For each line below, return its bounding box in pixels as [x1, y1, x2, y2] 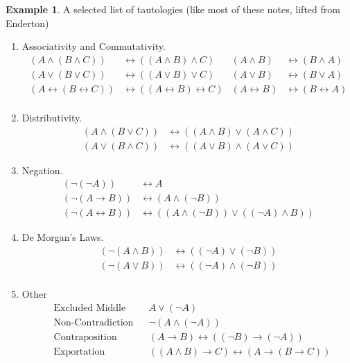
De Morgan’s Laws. [21, 230, 104, 244]
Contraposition [53, 332, 117, 342]
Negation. [21, 162, 63, 177]
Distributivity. [21, 110, 82, 124]
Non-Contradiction [53, 317, 134, 328]
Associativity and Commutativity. [21, 39, 166, 53]
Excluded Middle [53, 303, 126, 313]
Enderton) [6, 15, 49, 30]
